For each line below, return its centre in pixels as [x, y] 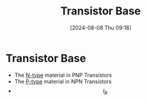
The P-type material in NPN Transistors [63, 81]
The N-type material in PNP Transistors [63, 75]
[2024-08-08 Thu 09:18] [101, 28]
